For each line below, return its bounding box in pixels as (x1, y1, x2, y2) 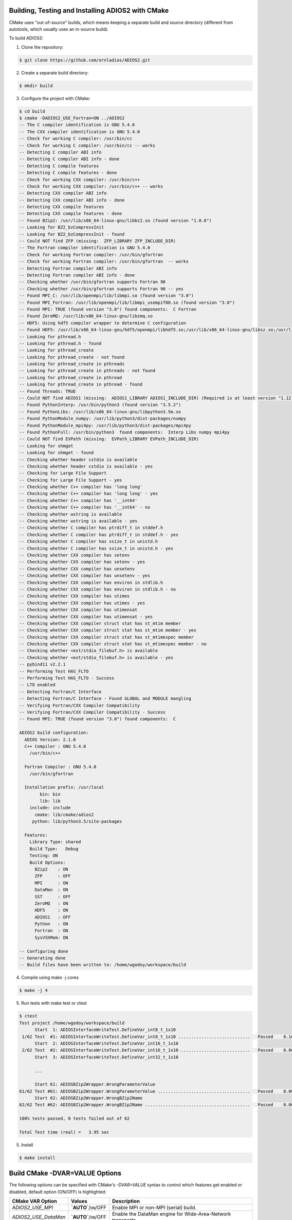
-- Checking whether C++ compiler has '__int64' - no (19, 505, 150, 510)
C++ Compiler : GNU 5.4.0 (24, 743, 86, 749)
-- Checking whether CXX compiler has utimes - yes (19, 600, 146, 606)
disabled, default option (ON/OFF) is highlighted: (9, 1189, 107, 1195)
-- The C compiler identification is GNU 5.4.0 (19, 122, 135, 128)
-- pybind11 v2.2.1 (19, 662, 66, 667)
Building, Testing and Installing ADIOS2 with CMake (9, 6, 169, 15)
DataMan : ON (35, 887, 68, 893)
